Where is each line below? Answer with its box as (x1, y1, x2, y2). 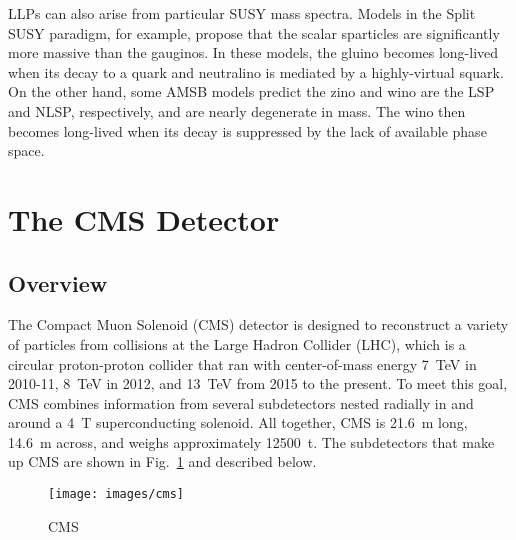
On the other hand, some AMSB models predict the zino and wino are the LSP (8, 81, 495, 102)
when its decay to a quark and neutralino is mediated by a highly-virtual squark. (8, 61, 504, 82)
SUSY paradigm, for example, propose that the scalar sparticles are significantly (8, 22, 500, 43)
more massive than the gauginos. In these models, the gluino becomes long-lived (8, 42, 499, 63)
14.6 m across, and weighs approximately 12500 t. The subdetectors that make (8, 431, 495, 452)
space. (8, 140, 45, 161)
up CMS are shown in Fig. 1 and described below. (8, 451, 317, 472)
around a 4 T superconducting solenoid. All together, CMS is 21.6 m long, (8, 412, 468, 433)
